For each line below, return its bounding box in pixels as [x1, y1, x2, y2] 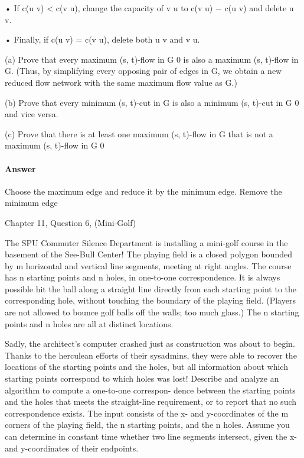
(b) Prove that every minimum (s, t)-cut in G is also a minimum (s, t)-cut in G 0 [5, 96, 299, 108]
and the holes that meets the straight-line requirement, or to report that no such [5, 395, 297, 408]
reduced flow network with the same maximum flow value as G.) [5, 76, 237, 88]
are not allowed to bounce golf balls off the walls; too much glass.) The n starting [5, 306, 299, 318]
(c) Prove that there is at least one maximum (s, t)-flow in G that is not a [5, 127, 273, 140]
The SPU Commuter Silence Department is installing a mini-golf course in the [5, 236, 288, 249]
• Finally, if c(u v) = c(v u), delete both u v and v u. [5, 33, 200, 46]
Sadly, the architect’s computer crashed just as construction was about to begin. [5, 337, 295, 350]
